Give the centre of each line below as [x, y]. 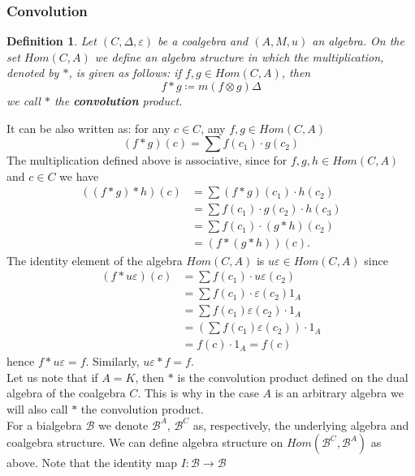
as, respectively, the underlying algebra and [301, 425]
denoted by [33, 73]
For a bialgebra [44, 425]
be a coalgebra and [203, 41]
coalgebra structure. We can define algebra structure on [145, 442]
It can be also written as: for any [89, 128]
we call [24, 101]
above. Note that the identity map [92, 463]
